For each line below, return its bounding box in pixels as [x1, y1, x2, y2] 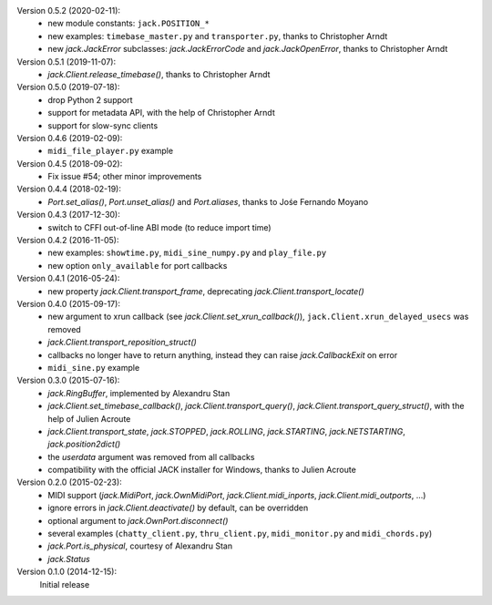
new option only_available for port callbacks [47, 260, 228, 271]
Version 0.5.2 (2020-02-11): [16, 5, 121, 15]
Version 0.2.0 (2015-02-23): [16, 477, 122, 487]
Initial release [39, 579, 90, 590]
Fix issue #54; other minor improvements [47, 171, 202, 182]
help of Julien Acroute [47, 413, 131, 424]
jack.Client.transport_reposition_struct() [47, 337, 198, 348]
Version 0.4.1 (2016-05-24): [16, 273, 120, 284]
